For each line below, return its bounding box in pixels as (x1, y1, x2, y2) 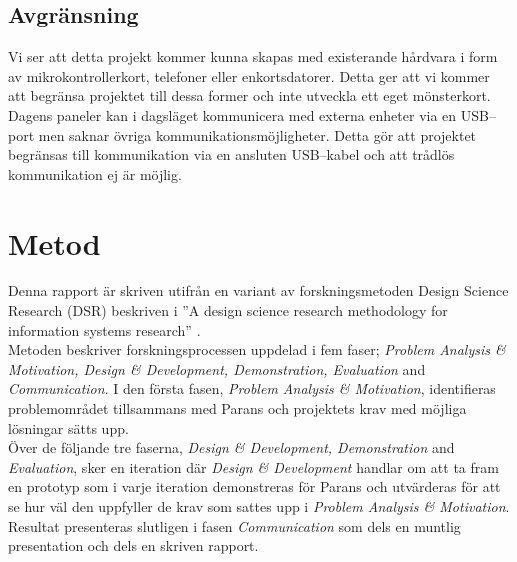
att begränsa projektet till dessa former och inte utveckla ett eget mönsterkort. (8, 85, 491, 106)
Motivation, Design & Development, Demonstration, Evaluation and (8, 358, 426, 379)
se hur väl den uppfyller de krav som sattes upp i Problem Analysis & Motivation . (8, 496, 510, 517)
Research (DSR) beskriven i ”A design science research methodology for (8, 300, 448, 321)
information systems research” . (8, 319, 201, 340)
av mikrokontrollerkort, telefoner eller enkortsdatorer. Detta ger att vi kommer (8, 65, 490, 86)
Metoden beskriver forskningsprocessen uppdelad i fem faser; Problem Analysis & (8, 339, 506, 360)
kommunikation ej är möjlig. (8, 163, 182, 184)
